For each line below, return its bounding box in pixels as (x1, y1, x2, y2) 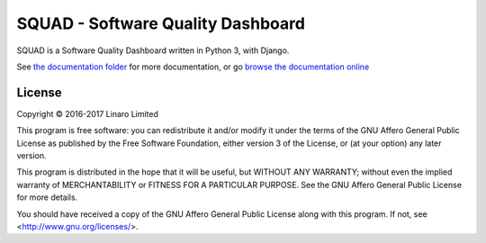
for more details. (16, 192, 78, 202)
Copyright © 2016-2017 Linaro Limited (16, 108, 159, 119)
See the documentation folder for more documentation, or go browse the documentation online (16, 61, 370, 72)
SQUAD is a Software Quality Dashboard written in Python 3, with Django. (16, 45, 290, 56)
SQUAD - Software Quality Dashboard (16, 13, 306, 33)
